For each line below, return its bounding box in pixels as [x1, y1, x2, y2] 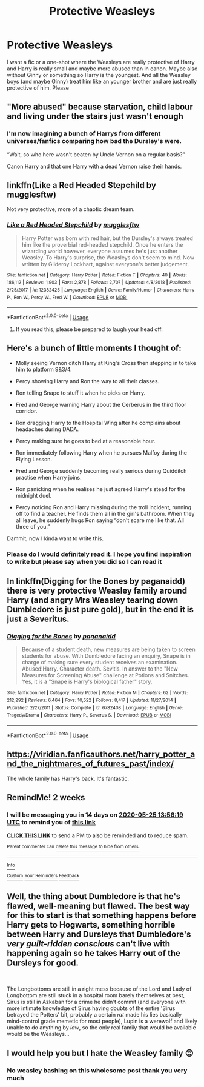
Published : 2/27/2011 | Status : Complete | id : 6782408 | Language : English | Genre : [7, 704, 183, 711]
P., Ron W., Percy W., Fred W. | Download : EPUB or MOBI [7, 294, 128, 301]
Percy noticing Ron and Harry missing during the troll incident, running [15, 503, 192, 510]
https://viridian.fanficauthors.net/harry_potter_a [7, 749, 196, 760]
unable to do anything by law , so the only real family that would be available [7, 1024, 196, 1031]
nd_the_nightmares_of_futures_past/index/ [7, 759, 174, 769]
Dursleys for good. [7, 957, 79, 968]
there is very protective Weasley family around [7, 586, 187, 596]
